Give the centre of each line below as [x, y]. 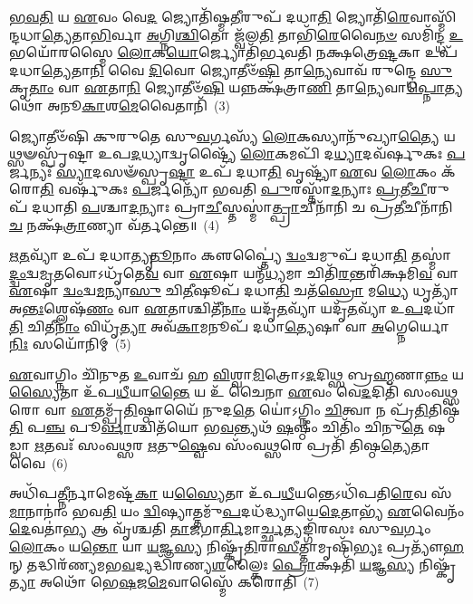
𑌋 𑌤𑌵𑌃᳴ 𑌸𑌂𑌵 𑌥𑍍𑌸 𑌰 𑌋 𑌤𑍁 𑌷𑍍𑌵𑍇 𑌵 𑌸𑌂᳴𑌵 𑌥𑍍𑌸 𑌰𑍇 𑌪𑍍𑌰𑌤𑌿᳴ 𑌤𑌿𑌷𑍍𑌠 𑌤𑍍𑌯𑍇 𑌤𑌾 [232, 445]
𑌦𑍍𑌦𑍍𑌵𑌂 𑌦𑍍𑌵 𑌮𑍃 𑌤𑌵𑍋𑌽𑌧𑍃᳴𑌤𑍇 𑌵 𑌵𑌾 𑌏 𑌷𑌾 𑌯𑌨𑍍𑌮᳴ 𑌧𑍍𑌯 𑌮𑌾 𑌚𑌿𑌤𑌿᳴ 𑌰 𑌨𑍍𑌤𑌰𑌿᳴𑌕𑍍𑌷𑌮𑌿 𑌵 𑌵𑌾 [234, 272]
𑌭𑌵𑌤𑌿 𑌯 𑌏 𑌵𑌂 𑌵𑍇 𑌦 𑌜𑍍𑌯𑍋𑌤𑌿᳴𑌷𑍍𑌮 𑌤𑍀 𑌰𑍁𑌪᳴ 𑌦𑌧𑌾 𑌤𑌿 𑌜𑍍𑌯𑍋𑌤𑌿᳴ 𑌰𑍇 [210, 16]
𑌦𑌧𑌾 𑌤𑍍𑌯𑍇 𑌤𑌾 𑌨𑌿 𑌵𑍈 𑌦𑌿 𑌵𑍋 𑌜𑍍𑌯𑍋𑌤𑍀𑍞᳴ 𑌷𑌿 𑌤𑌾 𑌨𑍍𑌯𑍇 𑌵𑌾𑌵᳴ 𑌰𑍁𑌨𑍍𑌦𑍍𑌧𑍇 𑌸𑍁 [231, 69]
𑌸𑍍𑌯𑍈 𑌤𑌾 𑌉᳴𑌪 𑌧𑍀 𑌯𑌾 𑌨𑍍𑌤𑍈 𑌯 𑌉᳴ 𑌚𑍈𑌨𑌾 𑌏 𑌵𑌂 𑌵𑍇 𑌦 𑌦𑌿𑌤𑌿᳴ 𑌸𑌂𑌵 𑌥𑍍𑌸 [234, 392]
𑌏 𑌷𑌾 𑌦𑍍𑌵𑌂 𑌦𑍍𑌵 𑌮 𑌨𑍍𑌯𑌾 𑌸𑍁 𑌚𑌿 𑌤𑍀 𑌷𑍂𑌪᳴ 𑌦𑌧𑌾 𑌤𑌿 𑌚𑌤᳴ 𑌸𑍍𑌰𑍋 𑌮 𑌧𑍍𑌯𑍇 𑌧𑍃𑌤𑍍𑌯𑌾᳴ [234, 290]
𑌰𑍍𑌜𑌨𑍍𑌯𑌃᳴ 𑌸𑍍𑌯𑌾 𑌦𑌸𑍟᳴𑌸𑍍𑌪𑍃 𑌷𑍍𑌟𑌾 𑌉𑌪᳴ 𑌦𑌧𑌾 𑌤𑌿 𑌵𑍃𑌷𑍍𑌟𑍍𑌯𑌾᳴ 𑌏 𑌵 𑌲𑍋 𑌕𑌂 [223, 171]
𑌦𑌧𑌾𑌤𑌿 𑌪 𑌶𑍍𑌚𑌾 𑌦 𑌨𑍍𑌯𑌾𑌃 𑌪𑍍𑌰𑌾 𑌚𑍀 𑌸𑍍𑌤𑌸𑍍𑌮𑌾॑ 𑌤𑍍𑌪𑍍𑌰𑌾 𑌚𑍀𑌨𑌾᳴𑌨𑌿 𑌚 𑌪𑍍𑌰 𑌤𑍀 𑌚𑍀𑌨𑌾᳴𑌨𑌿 [242, 206]
